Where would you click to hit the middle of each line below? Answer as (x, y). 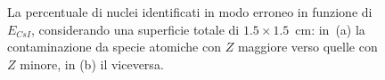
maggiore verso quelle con (307, 47)
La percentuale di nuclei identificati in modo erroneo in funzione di (190, 12)
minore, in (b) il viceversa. (92, 64)
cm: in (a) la (330, 29)
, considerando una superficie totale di (135, 29)
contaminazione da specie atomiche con (114, 47)
